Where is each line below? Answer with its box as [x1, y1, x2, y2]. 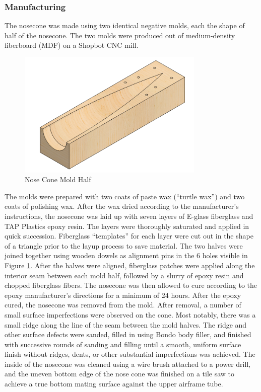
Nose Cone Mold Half [25, 174, 91, 185]
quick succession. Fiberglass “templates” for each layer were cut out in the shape [5, 230, 253, 241]
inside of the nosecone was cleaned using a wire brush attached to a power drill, [5, 358, 251, 369]
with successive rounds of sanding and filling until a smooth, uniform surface [5, 339, 241, 349]
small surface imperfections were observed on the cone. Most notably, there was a [5, 309, 256, 320]
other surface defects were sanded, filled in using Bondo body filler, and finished [5, 329, 251, 340]
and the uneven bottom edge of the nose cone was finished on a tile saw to [5, 368, 235, 379]
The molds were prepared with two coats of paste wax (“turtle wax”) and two [5, 191, 245, 201]
